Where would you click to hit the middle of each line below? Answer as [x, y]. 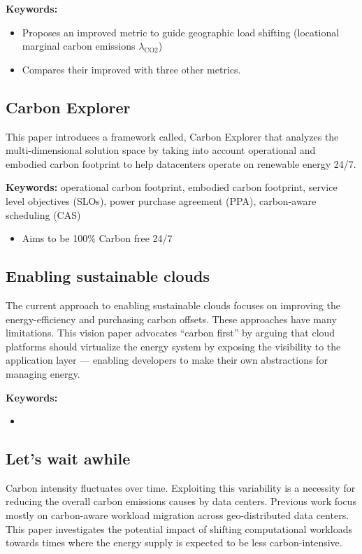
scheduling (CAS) [43, 214]
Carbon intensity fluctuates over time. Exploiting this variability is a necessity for [181, 487]
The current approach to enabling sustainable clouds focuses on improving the [173, 305]
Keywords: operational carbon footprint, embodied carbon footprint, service [172, 187]
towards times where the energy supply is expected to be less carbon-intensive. [174, 542]
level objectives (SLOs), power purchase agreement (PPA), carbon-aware [161, 200]
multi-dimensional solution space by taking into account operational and [161, 150]
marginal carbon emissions [79, 46]
